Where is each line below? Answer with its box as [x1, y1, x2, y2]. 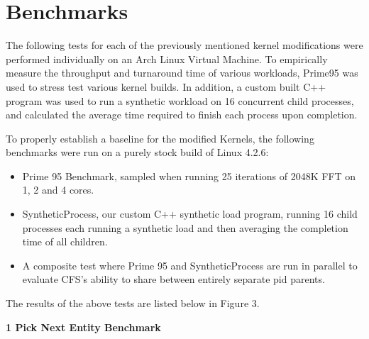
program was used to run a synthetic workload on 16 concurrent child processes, [6, 93, 354, 108]
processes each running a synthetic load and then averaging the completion [22, 220, 348, 235]
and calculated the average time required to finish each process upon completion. [6, 107, 358, 122]
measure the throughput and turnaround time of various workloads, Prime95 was [6, 65, 358, 80]
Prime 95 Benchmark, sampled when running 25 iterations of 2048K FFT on [22, 168, 356, 183]
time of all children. [22, 234, 108, 249]
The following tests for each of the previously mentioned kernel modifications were [6, 38, 363, 52]
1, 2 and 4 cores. [22, 182, 94, 197]
